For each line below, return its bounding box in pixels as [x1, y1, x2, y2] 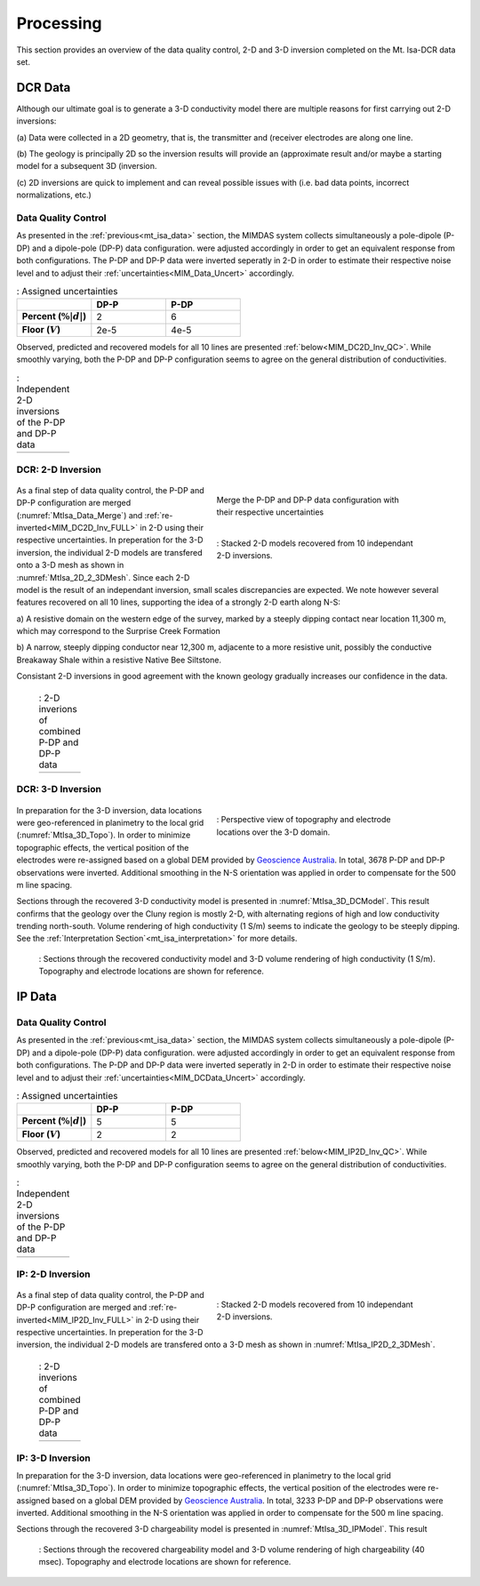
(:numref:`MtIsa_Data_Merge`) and [16, 509, 143, 520]
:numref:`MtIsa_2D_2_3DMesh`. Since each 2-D [16, 572, 190, 582]
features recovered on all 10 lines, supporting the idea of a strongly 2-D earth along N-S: [16, 597, 341, 608]
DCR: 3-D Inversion [16, 783, 102, 796]
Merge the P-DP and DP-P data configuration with [216, 494, 399, 505]
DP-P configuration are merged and [16, 1302, 147, 1313]
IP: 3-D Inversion [16, 1452, 91, 1464]
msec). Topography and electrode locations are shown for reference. [38, 1557, 292, 1567]
